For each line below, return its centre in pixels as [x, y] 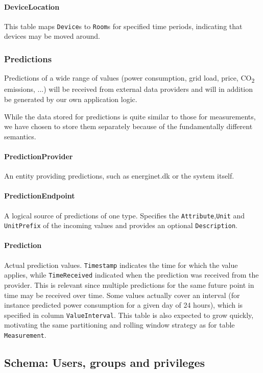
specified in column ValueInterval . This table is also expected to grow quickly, [129, 315]
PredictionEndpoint [40, 196]
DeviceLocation [32, 6]
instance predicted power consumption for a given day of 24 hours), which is [124, 305]
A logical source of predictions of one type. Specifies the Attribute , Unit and [125, 215]
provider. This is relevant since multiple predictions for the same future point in [129, 284]
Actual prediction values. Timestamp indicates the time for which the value [121, 265]
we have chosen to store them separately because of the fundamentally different [128, 126]
